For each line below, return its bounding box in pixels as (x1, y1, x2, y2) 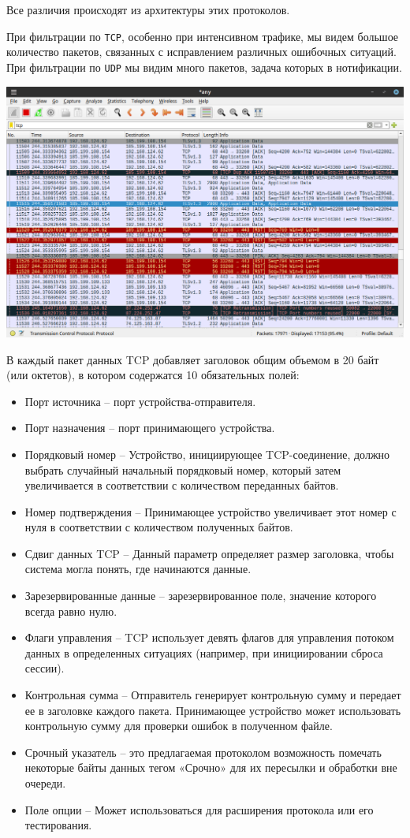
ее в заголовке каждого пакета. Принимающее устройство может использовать (24, 702, 401, 718)
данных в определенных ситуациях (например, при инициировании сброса (24, 644, 383, 661)
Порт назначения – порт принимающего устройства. (24, 419, 275, 436)
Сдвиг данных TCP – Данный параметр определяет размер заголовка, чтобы (24, 545, 394, 561)
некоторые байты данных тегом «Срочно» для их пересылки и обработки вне (24, 759, 397, 776)
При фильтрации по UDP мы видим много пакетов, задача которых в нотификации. (6, 58, 402, 75)
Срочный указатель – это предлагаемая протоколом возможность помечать (24, 743, 382, 760)
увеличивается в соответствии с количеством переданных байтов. (24, 477, 339, 493)
